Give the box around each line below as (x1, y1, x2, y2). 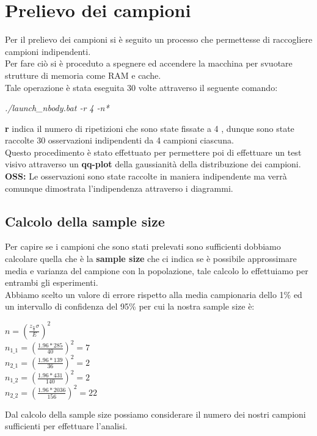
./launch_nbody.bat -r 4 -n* (5, 101, 109, 114)
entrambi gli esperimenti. (5, 276, 98, 289)
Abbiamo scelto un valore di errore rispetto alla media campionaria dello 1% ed (5, 288, 302, 300)
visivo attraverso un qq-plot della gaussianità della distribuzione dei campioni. (5, 158, 301, 170)
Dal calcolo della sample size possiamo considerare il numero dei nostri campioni (5, 407, 306, 420)
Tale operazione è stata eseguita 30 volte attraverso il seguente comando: (5, 81, 278, 93)
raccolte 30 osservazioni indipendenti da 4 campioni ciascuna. (5, 134, 234, 147)
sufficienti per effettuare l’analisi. (5, 420, 128, 432)
